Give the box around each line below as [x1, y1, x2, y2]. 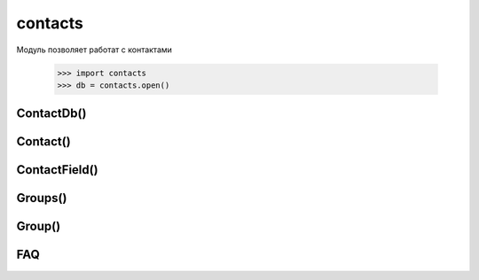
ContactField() [16, 162, 98, 177]
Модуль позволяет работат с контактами [16, 44, 173, 55]
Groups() [16, 191, 67, 206]
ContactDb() [16, 106, 87, 121]
